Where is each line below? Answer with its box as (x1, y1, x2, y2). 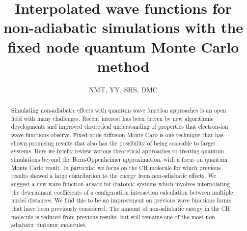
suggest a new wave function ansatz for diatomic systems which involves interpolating (11, 179, 230, 188)
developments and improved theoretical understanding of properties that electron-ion (11, 122, 228, 131)
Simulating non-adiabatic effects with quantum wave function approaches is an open (11, 106, 226, 115)
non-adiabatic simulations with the (3, 17, 244, 37)
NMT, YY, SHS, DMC (89, 84, 158, 94)
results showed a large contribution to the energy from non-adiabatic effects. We (11, 172, 217, 180)
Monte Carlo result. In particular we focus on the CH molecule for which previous (11, 163, 221, 172)
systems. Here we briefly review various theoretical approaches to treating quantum (11, 147, 224, 155)
